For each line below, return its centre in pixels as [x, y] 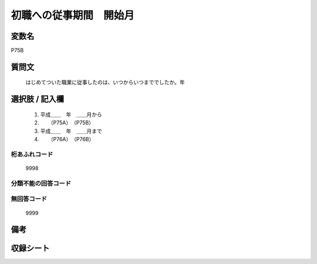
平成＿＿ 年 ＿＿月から [71, 114]
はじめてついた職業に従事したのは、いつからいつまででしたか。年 [105, 82]
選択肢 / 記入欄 [38, 99]
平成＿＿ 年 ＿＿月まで [71, 131]
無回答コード [29, 199]
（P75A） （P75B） [72, 123]
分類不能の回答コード [41, 183]
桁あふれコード [32, 154]
